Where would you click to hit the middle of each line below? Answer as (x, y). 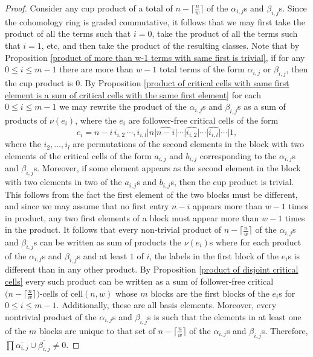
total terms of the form (202, 69)
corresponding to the (238, 155)
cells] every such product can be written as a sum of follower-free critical (139, 281)
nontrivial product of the (51, 316)
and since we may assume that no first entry (87, 206)
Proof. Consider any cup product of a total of (89, 8)
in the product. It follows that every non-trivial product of (113, 229)
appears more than (227, 206)
